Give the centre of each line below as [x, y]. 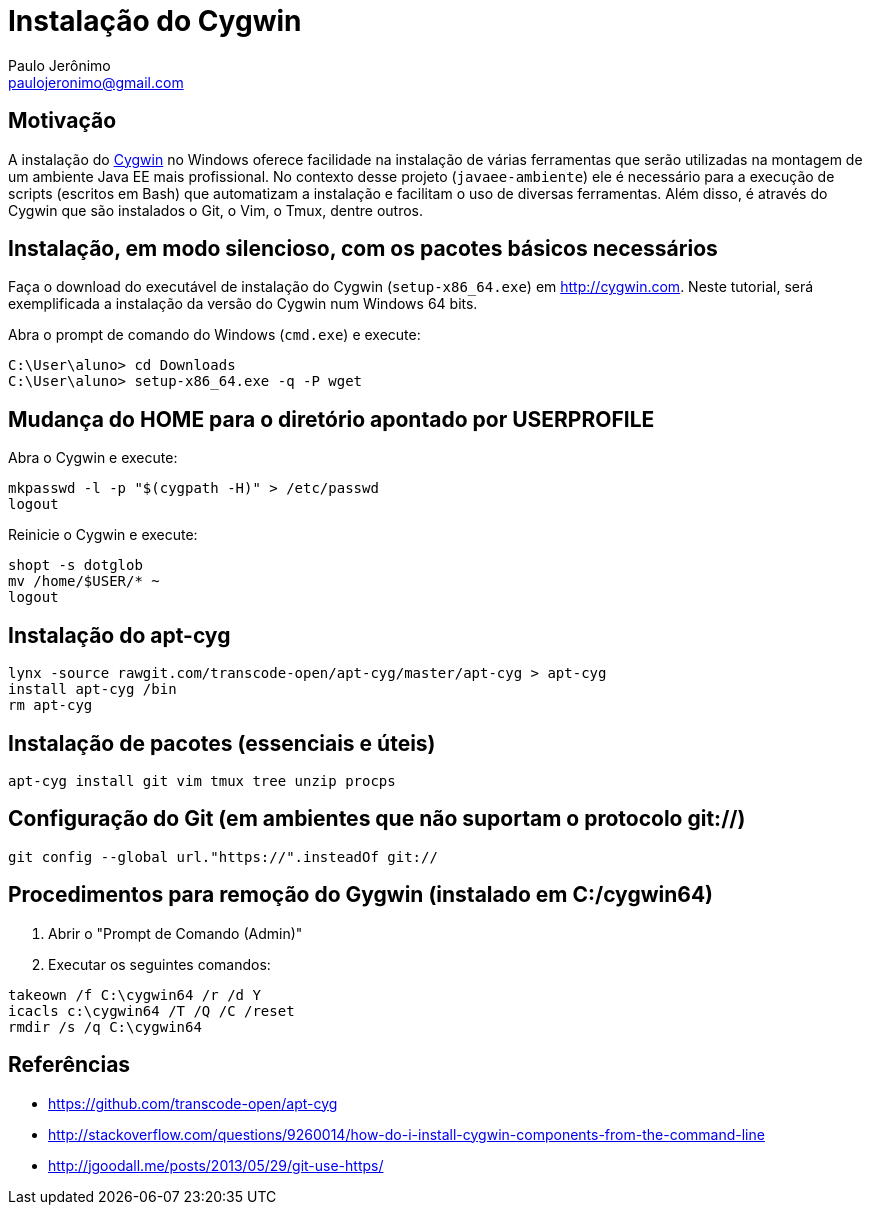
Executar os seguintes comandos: [159, 964]
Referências [69, 1065]
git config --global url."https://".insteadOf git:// [223, 856]
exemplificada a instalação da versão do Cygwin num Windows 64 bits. [243, 304]
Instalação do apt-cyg [119, 635]
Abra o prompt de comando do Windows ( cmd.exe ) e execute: [214, 335]
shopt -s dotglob [75, 565]
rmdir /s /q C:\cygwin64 [105, 1026]
